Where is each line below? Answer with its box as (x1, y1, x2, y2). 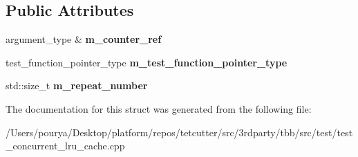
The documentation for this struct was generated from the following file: (6, 101, 312, 116)
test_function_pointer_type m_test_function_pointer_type (6, 55, 288, 69)
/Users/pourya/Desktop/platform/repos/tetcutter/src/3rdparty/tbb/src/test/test (6, 124, 353, 139)
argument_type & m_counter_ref (6, 32, 162, 46)
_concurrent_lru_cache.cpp (6, 138, 125, 153)
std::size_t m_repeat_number (6, 78, 148, 93)
